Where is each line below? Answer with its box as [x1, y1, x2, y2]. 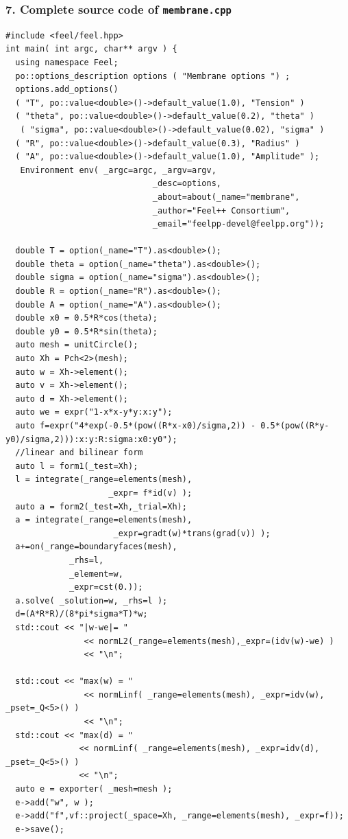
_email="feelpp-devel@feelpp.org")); [152, 219, 325, 229]
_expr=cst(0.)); [69, 582, 143, 593]
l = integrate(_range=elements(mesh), [15, 474, 192, 485]
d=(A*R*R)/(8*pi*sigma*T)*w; [15, 609, 148, 619]
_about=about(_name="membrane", [152, 192, 300, 202]
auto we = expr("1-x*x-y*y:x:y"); [15, 407, 173, 417]
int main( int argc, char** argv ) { [5, 44, 177, 54]
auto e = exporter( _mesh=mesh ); [15, 784, 173, 794]
